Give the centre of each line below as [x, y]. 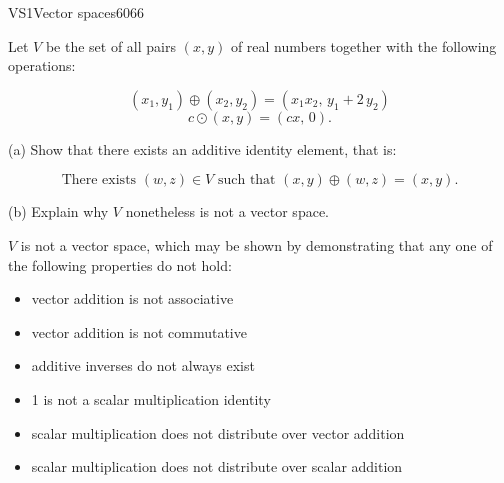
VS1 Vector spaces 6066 [76, 12]
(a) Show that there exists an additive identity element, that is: [202, 148]
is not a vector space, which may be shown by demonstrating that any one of [256, 244]
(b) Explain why [58, 211]
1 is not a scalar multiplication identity [151, 398]
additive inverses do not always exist [143, 365]
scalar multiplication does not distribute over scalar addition [217, 466]
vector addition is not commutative [139, 331]
